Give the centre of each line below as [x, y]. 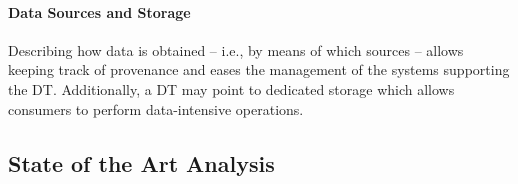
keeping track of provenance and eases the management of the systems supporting [259, 69]
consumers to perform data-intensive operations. [156, 108]
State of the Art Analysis [141, 162]
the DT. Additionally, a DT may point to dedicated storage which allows [231, 88]
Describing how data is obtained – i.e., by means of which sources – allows [236, 49]
